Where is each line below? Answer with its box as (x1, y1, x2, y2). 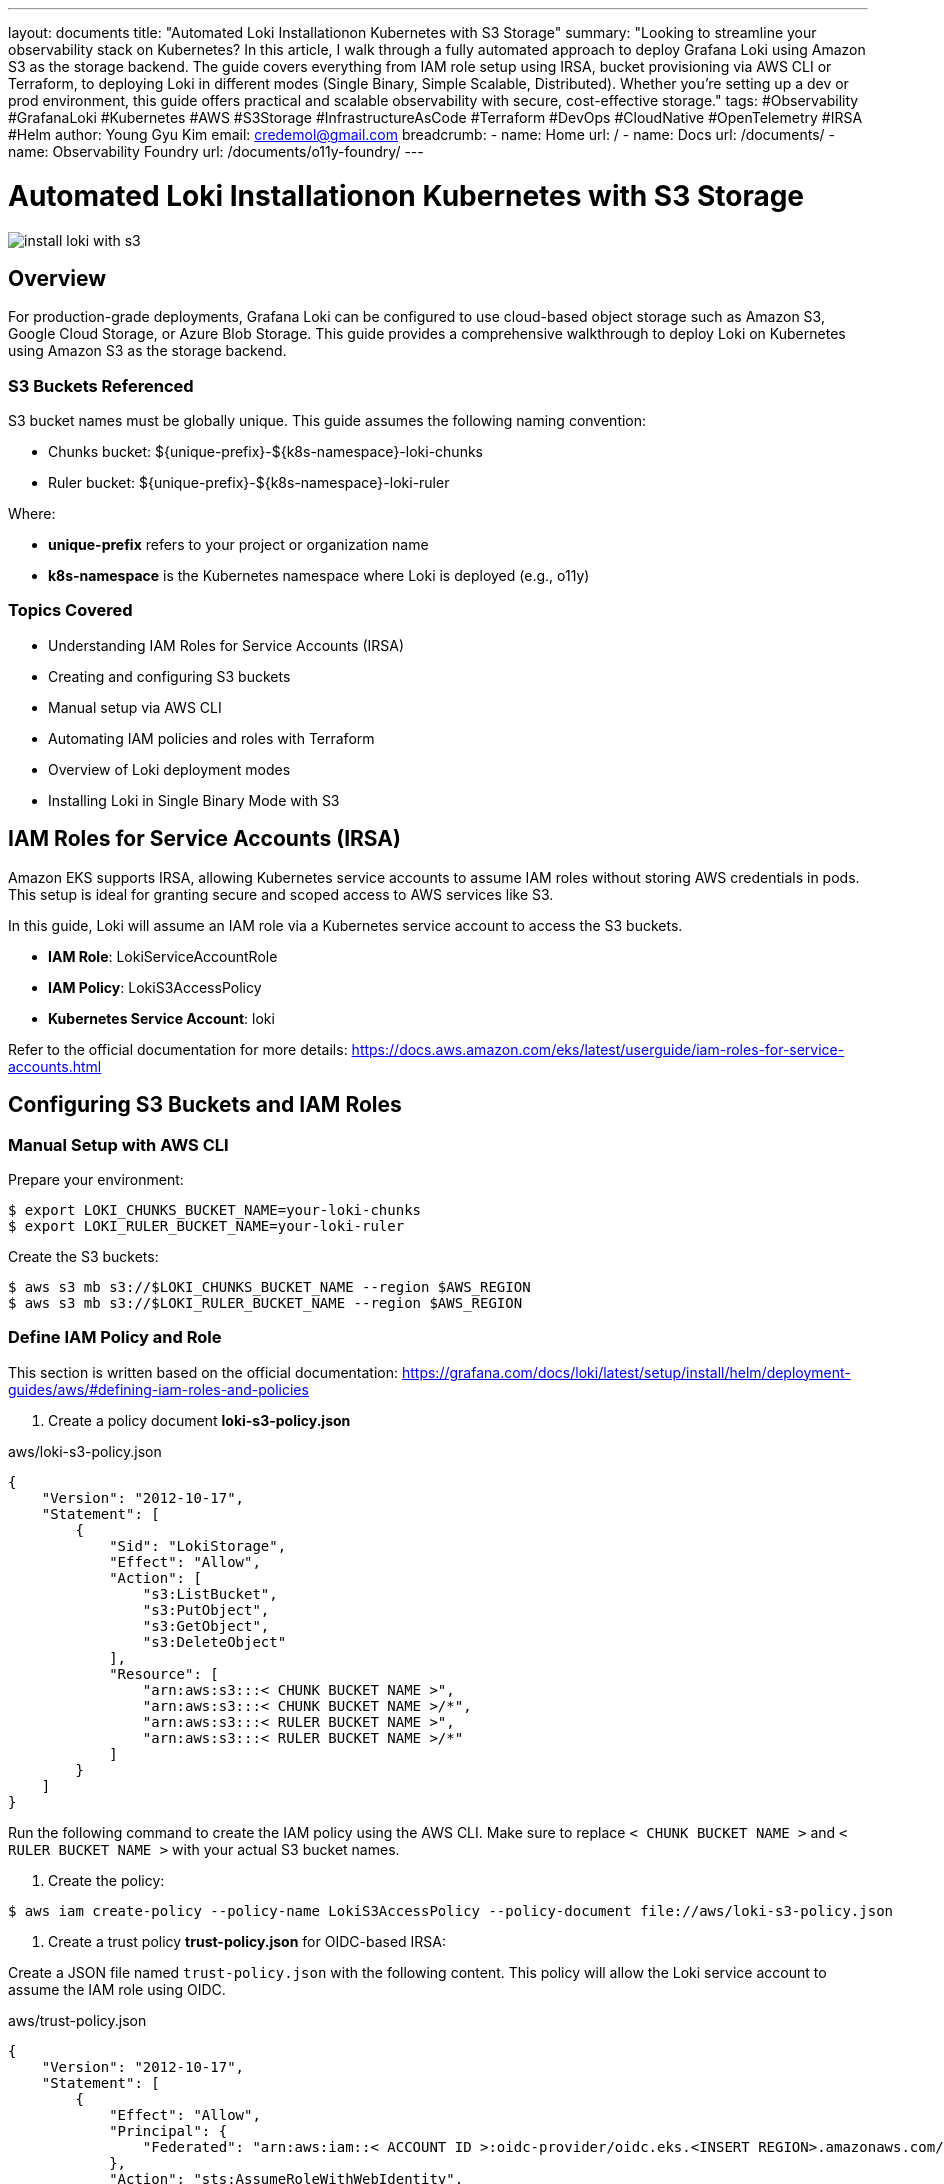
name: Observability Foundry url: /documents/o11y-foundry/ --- (8, 143, 424, 160)
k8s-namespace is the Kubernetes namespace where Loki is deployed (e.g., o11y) (48, 567, 590, 585)
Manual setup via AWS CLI (48, 698, 222, 716)
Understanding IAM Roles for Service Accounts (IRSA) (48, 636, 405, 654)
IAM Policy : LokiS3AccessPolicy (48, 978, 262, 996)
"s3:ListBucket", (142, 1585, 278, 1602)
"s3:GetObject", (142, 1617, 270, 1634)
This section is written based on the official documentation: (8, 1363, 399, 1381)
